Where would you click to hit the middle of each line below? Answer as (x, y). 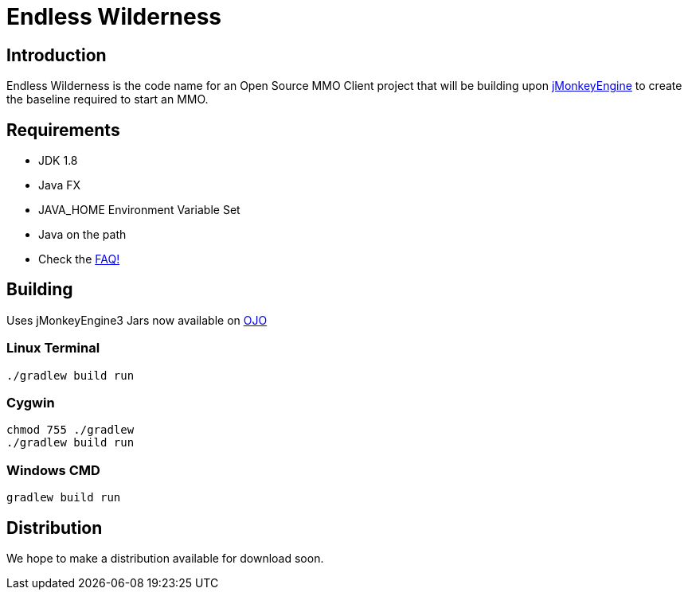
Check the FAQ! (79, 259)
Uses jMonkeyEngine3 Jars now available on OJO (137, 320)
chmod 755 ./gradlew (70, 430)
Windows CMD (53, 470)
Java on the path (82, 235)
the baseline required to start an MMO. (107, 99)
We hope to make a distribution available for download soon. (165, 558)
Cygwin (31, 402)
